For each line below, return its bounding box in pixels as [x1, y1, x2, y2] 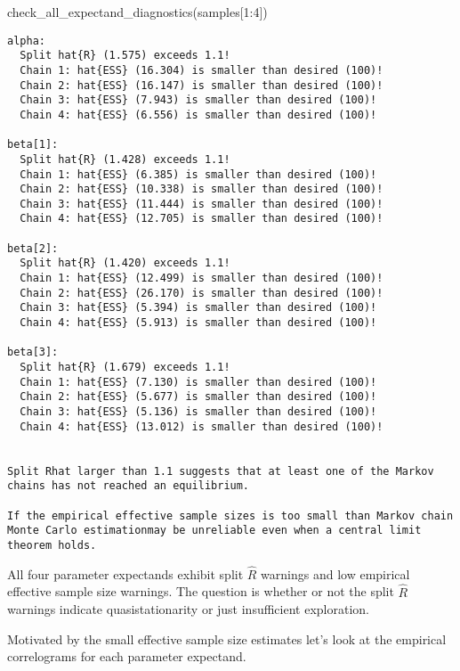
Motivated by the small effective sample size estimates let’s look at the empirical [7, 629, 447, 648]
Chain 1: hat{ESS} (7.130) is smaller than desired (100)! [20, 375, 377, 389]
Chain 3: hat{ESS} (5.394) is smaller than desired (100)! [20, 301, 377, 315]
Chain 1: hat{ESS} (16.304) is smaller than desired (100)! [20, 63, 383, 77]
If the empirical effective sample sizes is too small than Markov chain [7, 509, 454, 522]
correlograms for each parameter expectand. [7, 647, 246, 666]
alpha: [7, 34, 45, 47]
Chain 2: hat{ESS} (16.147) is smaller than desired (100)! [20, 78, 383, 92]
